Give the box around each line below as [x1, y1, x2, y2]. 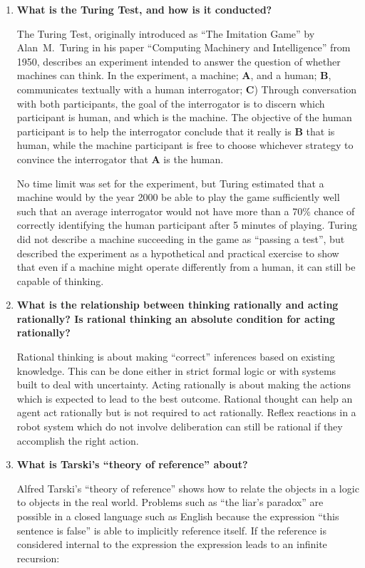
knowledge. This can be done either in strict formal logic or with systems [16, 363, 336, 378]
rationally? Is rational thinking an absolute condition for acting [16, 311, 335, 326]
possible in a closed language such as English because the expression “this [16, 509, 339, 523]
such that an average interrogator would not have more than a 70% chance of [16, 203, 355, 218]
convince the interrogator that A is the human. [16, 151, 224, 166]
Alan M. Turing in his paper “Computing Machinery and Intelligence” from [16, 40, 351, 55]
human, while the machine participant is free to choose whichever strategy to [16, 138, 354, 153]
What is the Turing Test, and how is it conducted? [16, 2, 272, 16]
